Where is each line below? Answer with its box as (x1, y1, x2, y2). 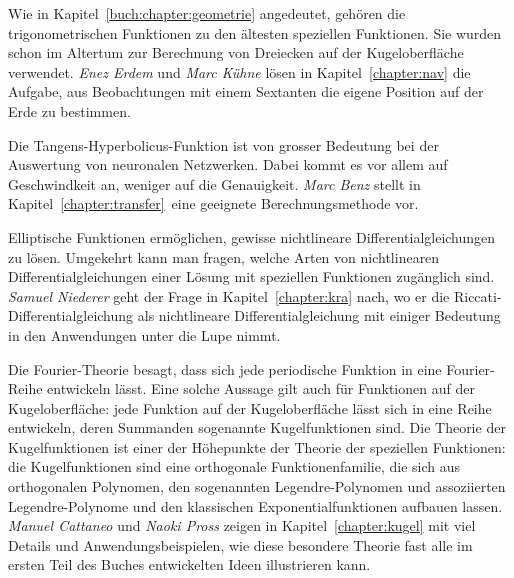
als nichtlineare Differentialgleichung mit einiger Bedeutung (137, 305, 501, 326)
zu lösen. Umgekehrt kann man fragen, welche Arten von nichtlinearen (8, 246, 440, 267)
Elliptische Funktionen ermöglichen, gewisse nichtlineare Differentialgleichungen (8, 226, 496, 247)
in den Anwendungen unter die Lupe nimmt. (8, 324, 281, 345)
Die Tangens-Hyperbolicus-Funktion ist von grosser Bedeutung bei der (8, 134, 439, 155)
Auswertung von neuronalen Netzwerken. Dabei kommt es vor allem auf (8, 154, 448, 175)
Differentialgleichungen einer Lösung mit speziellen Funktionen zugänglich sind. (8, 266, 495, 287)
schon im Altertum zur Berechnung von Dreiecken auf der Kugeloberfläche (8, 42, 464, 63)
